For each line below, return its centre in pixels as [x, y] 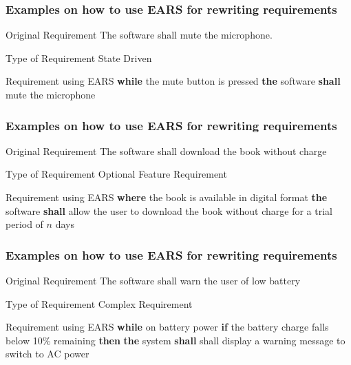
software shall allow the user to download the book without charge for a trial [169, 210]
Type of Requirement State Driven [79, 58]
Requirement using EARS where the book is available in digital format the [167, 197]
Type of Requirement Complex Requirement [99, 303]
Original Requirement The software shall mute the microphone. [139, 35]
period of [24, 224]
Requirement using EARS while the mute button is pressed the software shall [173, 81]
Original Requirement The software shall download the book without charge [166, 150]
